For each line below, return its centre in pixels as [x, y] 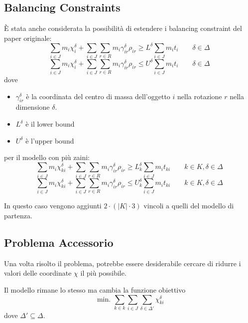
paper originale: [28, 38]
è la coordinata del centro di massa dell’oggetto [98, 96]
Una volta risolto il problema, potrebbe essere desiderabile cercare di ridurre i [123, 263]
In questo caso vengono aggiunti [53, 206]
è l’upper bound [50, 140]
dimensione [33, 107]
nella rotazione [200, 96]
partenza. [18, 216]
